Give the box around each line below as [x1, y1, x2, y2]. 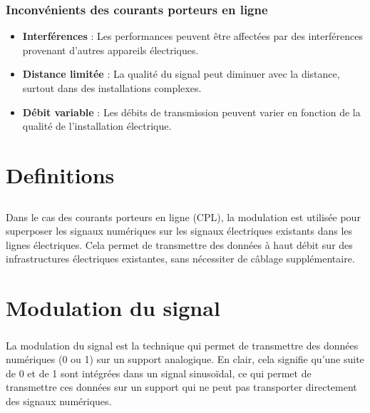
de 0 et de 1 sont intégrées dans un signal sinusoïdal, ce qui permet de [6, 365, 312, 380]
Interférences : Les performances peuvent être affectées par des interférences [22, 29, 363, 44]
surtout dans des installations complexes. [22, 81, 202, 95]
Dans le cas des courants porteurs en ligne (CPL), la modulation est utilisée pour [6, 209, 361, 224]
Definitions [6, 160, 115, 189]
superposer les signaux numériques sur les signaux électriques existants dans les [6, 223, 353, 238]
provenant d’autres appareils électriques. [22, 42, 199, 57]
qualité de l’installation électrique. [22, 118, 172, 133]
